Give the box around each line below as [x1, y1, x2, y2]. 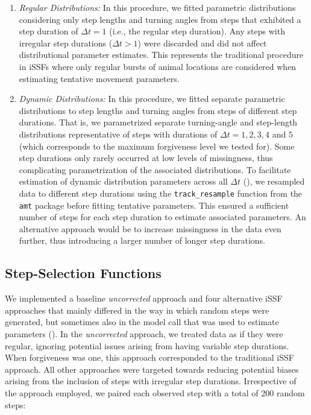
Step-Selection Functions [5, 264, 162, 282]
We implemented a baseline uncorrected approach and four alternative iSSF [5, 292, 283, 305]
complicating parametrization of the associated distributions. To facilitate [19, 163, 291, 176]
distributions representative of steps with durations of [19, 127, 218, 140]
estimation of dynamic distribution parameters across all [19, 175, 228, 188]
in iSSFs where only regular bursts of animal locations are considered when [19, 60, 297, 72]
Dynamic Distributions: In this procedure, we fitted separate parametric [19, 92, 285, 105]
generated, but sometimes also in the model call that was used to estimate [5, 315, 279, 328]
